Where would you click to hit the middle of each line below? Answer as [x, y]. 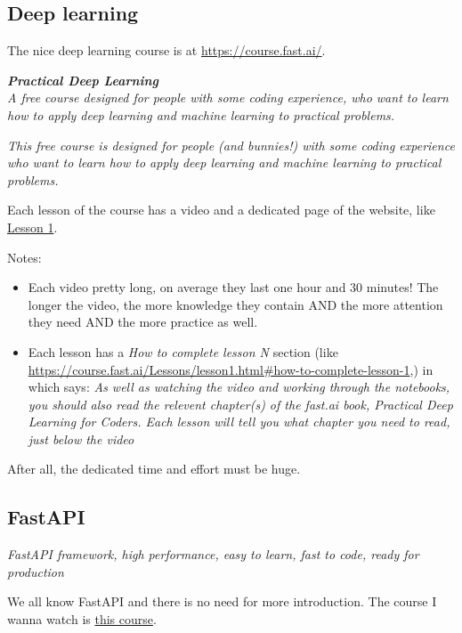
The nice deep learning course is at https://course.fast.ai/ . [166, 50]
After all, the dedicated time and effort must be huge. [154, 469]
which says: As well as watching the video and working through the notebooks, [239, 387]
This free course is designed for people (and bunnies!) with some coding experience [231, 145]
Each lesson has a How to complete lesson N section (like [183, 351]
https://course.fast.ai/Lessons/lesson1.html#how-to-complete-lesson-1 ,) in [231, 369]
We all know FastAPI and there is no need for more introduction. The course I [222, 601]
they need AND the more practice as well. [143, 322]
